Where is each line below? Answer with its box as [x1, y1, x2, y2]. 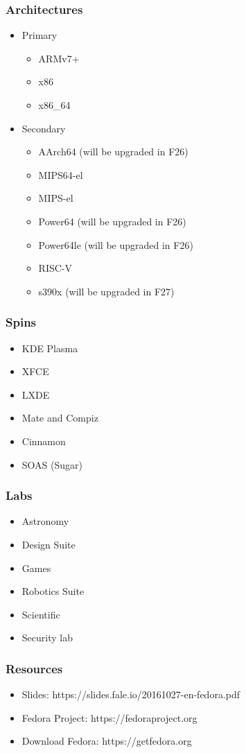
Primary [21, 28, 58, 42]
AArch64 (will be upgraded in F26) [38, 144, 188, 159]
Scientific [21, 607, 60, 621]
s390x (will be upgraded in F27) [38, 284, 175, 298]
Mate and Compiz [21, 410, 98, 425]
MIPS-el [38, 191, 73, 205]
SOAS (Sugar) [21, 457, 82, 471]
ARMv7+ [38, 51, 80, 65]
